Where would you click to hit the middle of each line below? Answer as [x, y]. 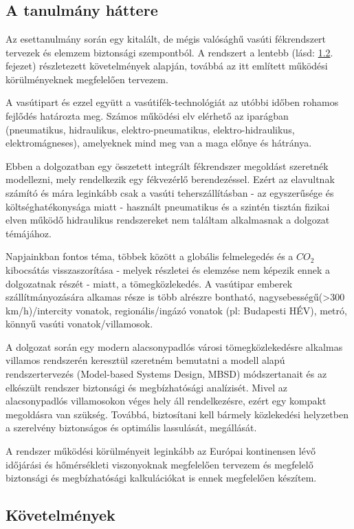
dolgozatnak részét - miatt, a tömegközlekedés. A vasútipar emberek [149, 283]
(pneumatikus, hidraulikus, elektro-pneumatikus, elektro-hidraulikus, [150, 129]
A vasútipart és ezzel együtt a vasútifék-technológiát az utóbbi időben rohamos [172, 102]
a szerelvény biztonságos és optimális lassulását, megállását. [131, 428]
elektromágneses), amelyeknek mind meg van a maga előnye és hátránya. [159, 143]
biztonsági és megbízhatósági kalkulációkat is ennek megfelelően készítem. [161, 478]
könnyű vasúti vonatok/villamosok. [79, 324]
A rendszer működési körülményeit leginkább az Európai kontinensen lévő [161, 451]
